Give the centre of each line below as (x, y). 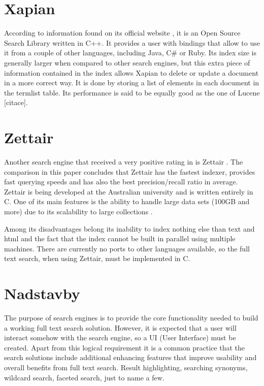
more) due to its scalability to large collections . (78, 211)
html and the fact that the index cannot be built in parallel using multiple (120, 238)
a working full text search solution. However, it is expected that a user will (120, 327)
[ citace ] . (16, 102)
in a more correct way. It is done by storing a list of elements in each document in (132, 83)
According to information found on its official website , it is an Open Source (122, 33)
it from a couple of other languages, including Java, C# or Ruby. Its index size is (130, 53)
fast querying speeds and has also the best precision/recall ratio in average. (121, 182)
